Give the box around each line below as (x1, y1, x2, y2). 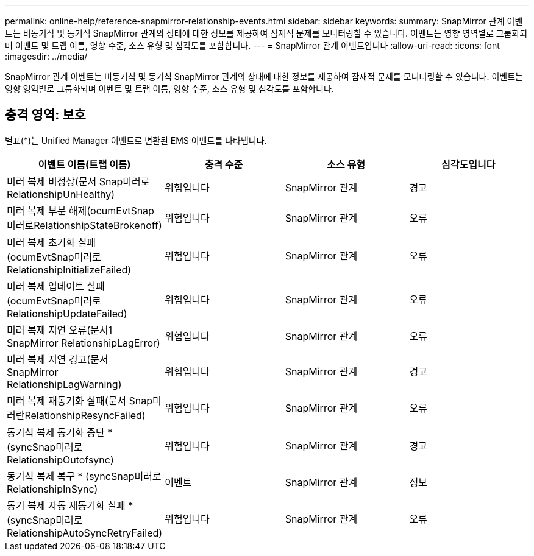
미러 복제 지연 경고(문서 (7, 353, 109, 365)
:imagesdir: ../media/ (5, 51, 88, 62)
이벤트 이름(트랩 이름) (38, 158, 131, 171)
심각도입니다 (441, 158, 496, 171)
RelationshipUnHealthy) (7, 188, 115, 200)
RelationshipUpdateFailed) (7, 307, 127, 320)
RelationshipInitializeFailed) (7, 263, 132, 276)
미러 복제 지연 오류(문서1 (7, 323, 113, 336)
